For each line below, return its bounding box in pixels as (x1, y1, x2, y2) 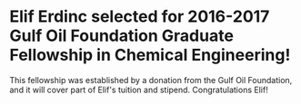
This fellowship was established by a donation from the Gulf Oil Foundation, (9, 74, 293, 85)
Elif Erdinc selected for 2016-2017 (9, 6, 270, 27)
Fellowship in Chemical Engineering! (9, 45, 291, 65)
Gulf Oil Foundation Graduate (9, 25, 235, 46)
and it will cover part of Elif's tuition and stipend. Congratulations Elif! (9, 84, 268, 95)
